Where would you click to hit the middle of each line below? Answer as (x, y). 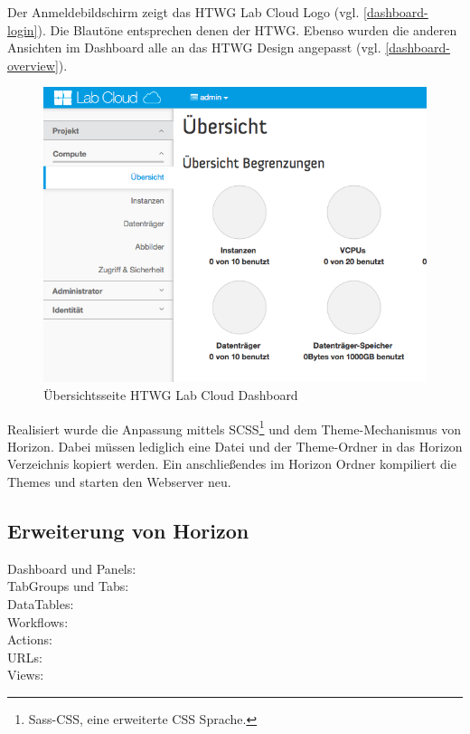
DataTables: (41, 603)
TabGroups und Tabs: (68, 586)
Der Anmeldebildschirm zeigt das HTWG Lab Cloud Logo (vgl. (183, 12)
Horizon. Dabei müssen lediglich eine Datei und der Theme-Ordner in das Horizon (235, 446)
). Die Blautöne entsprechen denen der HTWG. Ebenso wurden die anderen (247, 29)
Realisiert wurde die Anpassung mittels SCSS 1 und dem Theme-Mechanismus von (235, 427)
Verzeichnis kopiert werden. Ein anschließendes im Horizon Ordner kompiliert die (232, 464)
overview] (33, 65)
